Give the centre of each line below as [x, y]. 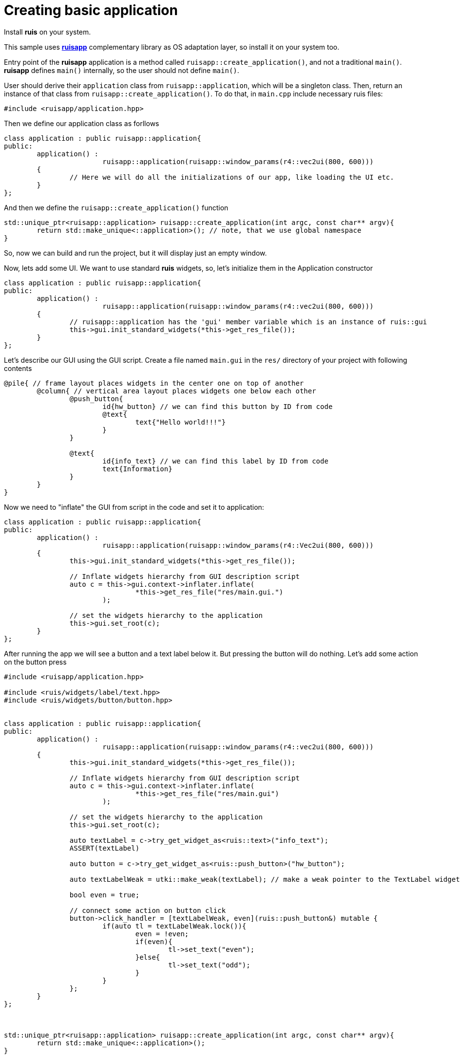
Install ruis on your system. [48, 32]
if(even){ [154, 941]
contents [18, 368]
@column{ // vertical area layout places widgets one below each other [176, 391]
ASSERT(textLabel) [105, 848]
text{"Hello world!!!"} [181, 422]
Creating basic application [91, 10]
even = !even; [162, 934]
